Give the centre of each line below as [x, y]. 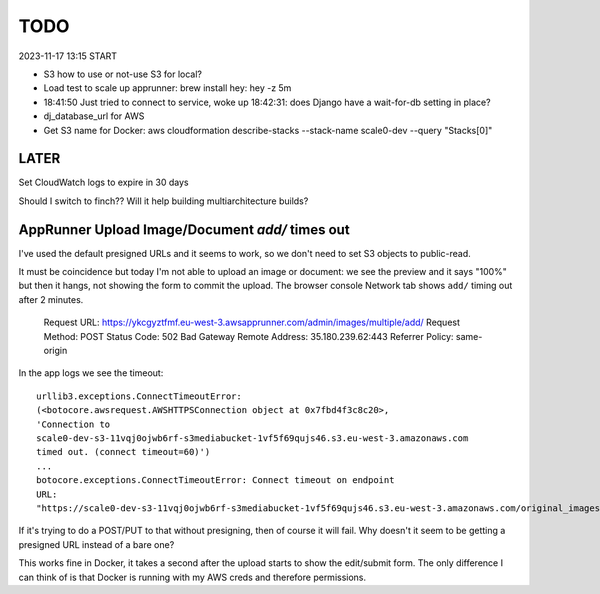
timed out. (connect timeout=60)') [123, 452]
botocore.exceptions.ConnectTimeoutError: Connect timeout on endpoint [215, 480]
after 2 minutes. [51, 299]
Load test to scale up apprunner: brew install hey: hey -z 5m [167, 88]
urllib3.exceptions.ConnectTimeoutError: [139, 396]
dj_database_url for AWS [94, 116]
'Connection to [73, 424]
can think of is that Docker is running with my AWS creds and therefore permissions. [192, 577]
